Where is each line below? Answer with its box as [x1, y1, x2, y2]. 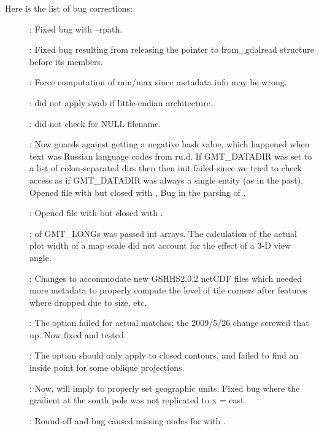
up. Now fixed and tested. [29, 328, 126, 341]
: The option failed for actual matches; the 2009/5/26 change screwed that [29, 316, 309, 329]
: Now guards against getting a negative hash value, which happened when [29, 138, 310, 150]
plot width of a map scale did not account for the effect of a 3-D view [29, 239, 291, 252]
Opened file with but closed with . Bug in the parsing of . [29, 185, 246, 198]
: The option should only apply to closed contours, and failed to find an [29, 349, 299, 362]
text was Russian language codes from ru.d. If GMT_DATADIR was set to [29, 149, 312, 162]
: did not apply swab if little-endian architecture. [29, 96, 213, 109]
